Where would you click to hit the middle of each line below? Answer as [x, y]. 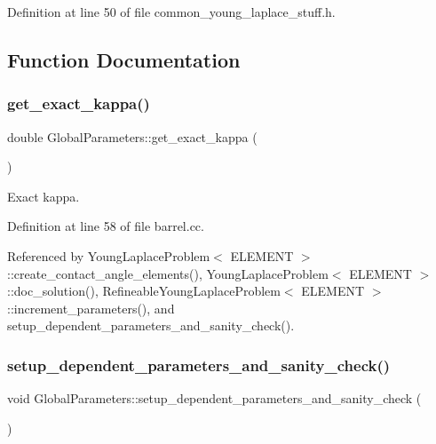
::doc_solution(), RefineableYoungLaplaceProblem [144, 291]
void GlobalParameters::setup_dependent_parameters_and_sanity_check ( [214, 398]
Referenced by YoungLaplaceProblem [109, 255]
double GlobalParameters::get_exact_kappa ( [132, 136]
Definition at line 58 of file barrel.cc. [106, 226]
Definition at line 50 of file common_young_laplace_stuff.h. [171, 12]
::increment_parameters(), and [91, 308]
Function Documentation [124, 59]
